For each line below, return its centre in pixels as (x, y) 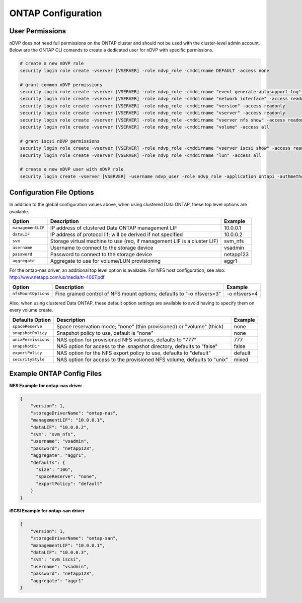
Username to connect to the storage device (102, 248)
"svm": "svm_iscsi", (56, 559)
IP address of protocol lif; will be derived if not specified (117, 234)
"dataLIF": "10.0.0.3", (60, 553)
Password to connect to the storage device (101, 254)
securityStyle (28, 360)
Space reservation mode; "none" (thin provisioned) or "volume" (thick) (140, 326)
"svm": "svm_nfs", (53, 434)
